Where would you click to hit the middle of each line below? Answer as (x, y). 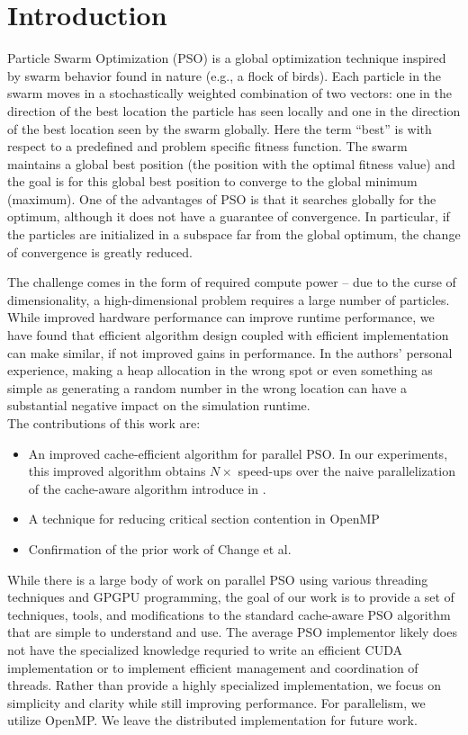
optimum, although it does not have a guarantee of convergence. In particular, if (229, 216)
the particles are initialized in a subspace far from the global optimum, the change (234, 234)
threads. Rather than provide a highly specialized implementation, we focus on (225, 685)
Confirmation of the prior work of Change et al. (160, 548)
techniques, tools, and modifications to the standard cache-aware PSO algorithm (229, 614)
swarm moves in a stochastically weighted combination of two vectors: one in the (229, 93)
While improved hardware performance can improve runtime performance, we (221, 317)
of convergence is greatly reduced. (100, 251)
